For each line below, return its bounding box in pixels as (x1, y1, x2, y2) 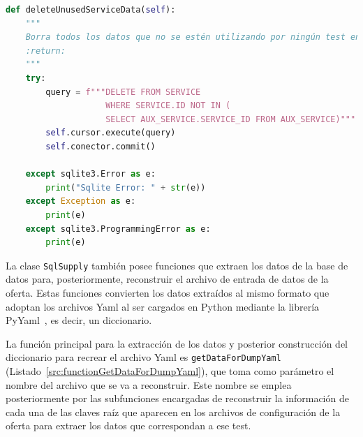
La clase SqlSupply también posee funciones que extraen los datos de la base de (6, 258, 348, 272)
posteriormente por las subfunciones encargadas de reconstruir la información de (6, 391, 349, 406)
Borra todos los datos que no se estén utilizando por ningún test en (25, 32, 361, 43)
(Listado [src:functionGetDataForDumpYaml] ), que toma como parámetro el (6, 363, 334, 378)
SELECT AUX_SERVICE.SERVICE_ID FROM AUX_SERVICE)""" (105, 114, 356, 124)
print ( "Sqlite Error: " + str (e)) (45, 182, 206, 193)
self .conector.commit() (45, 141, 156, 151)
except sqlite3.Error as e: (25, 169, 156, 179)
